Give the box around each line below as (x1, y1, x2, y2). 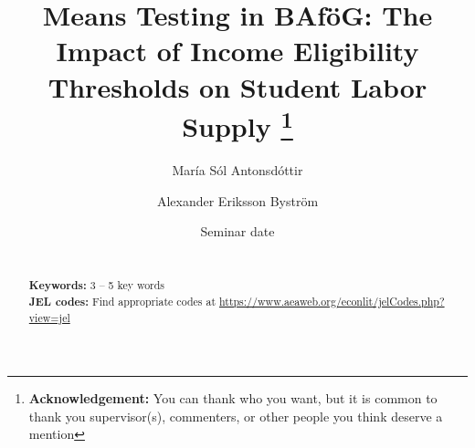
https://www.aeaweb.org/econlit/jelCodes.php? (218, 293, 445, 308)
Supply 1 (182, 103, 293, 145)
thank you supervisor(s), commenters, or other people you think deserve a (28, 406, 443, 425)
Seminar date (200, 222, 275, 241)
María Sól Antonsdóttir (172, 161, 303, 180)
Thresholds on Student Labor (47, 68, 427, 105)
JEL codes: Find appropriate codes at (28, 293, 216, 309)
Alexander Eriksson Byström (156, 191, 319, 210)
